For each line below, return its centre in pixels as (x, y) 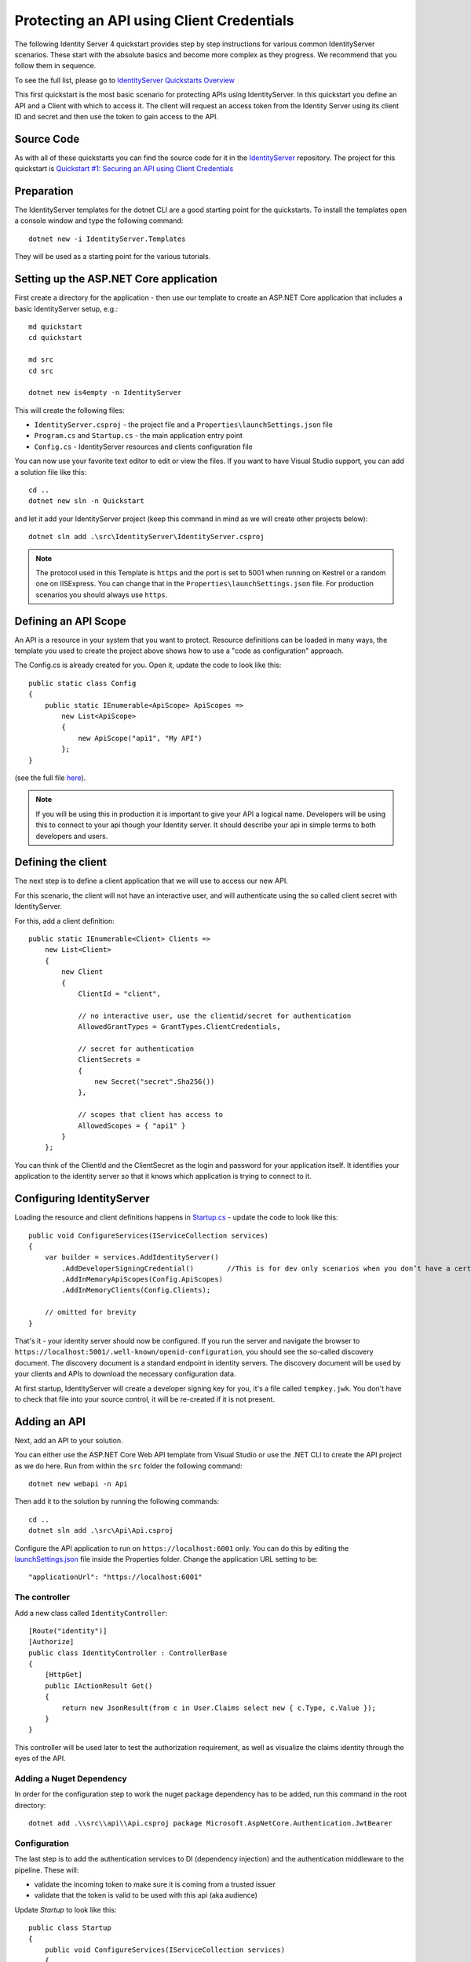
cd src (41, 370)
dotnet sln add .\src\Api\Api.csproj (101, 1531)
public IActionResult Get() (99, 1686)
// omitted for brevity (90, 1312)
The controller (42, 1597)
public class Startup (70, 1928)
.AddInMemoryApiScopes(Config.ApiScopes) (142, 1280)
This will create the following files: (69, 410)
